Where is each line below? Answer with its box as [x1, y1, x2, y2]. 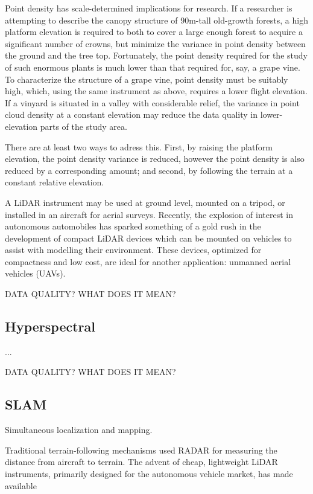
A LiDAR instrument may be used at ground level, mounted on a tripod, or [5, 196, 285, 208]
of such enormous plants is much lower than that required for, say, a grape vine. [5, 60, 300, 73]
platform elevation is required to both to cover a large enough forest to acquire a [5, 25, 303, 38]
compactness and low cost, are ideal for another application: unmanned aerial [5, 255, 291, 268]
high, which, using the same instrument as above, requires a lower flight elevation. [5, 85, 308, 97]
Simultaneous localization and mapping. [5, 423, 153, 436]
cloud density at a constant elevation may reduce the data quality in [5, 108, 258, 121]
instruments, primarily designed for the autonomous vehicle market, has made [5, 467, 293, 480]
